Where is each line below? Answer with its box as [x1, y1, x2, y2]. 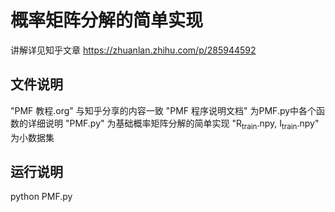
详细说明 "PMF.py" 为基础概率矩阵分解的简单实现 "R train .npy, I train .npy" [27, 117, 320, 131]
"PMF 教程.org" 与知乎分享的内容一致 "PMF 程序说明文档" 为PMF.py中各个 [10, 104, 317, 116]
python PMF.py [10, 191, 73, 203]
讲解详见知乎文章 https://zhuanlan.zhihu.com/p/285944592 [10, 44, 257, 56]
